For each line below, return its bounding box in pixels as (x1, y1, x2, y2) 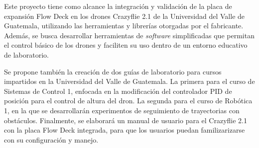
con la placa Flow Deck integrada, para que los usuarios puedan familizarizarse (4, 125, 245, 135)
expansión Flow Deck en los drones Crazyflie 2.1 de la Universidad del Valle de (4, 10, 245, 21)
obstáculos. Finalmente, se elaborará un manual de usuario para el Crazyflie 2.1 (4, 115, 247, 125)
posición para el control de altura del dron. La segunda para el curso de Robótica (4, 95, 253, 106)
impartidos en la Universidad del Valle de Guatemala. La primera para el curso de (4, 76, 255, 86)
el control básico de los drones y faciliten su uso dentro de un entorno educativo (4, 40, 248, 50)
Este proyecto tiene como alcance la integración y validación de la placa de (4, 1, 232, 11)
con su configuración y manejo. (4, 134, 99, 145)
